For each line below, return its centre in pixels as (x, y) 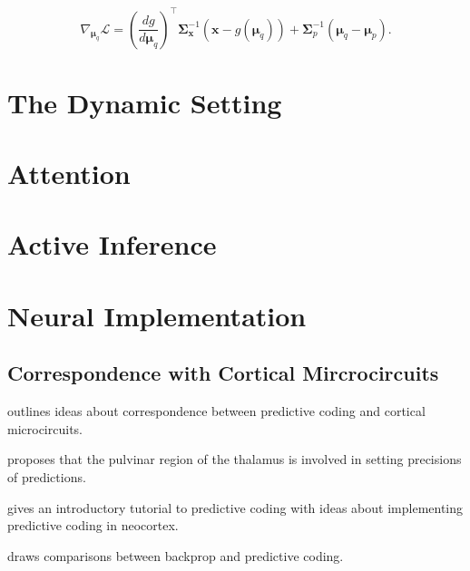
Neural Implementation (157, 315)
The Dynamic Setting (145, 102)
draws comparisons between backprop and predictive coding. (176, 555)
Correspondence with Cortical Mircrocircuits (223, 373)
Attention (69, 174)
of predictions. (47, 476)
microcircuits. (45, 428)
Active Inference (112, 244)
